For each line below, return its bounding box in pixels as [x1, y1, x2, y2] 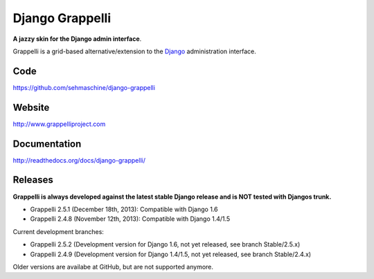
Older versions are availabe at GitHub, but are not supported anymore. [12, 262, 214, 271]
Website [12, 101, 50, 114]
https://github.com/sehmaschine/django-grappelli [12, 83, 156, 91]
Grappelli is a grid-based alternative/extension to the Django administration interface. [12, 47, 256, 55]
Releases [12, 174, 53, 186]
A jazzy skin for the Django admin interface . [12, 35, 142, 43]
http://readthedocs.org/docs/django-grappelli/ [12, 156, 145, 164]
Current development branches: [12, 227, 104, 235]
